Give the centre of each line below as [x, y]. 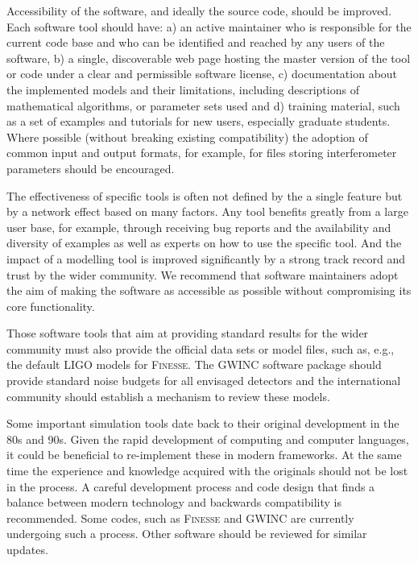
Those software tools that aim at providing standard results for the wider [188, 333]
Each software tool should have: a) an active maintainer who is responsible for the [209, 26]
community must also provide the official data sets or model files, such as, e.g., [201, 348]
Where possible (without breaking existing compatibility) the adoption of [187, 137]
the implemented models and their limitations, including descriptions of [183, 89]
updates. [27, 549]
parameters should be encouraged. [91, 168]
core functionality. [51, 306]
